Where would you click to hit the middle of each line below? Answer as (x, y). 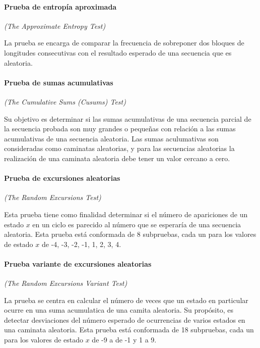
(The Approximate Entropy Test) (55, 26)
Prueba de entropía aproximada (60, 6)
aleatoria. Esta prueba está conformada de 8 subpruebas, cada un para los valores (130, 234)
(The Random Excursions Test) (53, 197)
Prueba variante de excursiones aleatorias (78, 263)
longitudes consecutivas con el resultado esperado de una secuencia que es (118, 52)
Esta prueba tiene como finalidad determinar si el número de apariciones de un (126, 214)
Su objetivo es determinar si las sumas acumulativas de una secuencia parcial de (128, 118)
